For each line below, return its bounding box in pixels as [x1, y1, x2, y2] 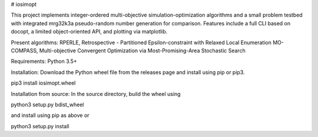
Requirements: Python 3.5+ [11, 58, 78, 65]
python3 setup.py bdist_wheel [11, 101, 84, 108]
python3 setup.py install [11, 122, 69, 129]
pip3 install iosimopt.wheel [11, 79, 76, 86]
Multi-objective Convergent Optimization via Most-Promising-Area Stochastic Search [39, 47, 246, 54]
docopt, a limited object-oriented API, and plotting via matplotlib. [11, 28, 168, 35]
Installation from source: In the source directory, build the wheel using [11, 90, 181, 97]
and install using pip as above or [11, 112, 90, 119]
